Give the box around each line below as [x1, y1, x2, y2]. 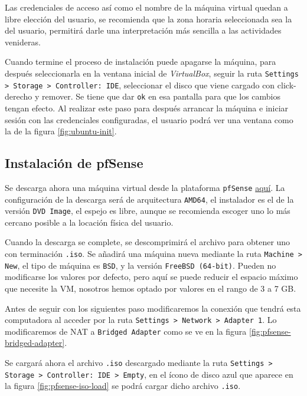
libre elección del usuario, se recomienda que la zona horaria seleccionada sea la [5, 12, 292, 25]
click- [277, 78, 296, 91]
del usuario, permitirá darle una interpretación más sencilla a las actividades [5, 24, 282, 37]
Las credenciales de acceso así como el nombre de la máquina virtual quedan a [5, 1, 288, 13]
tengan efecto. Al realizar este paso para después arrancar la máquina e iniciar [5, 101, 289, 114]
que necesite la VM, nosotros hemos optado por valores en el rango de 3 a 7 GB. [5, 282, 296, 294]
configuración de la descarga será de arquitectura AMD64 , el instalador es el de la [5, 193, 294, 205]
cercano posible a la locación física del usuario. [5, 216, 174, 228]
